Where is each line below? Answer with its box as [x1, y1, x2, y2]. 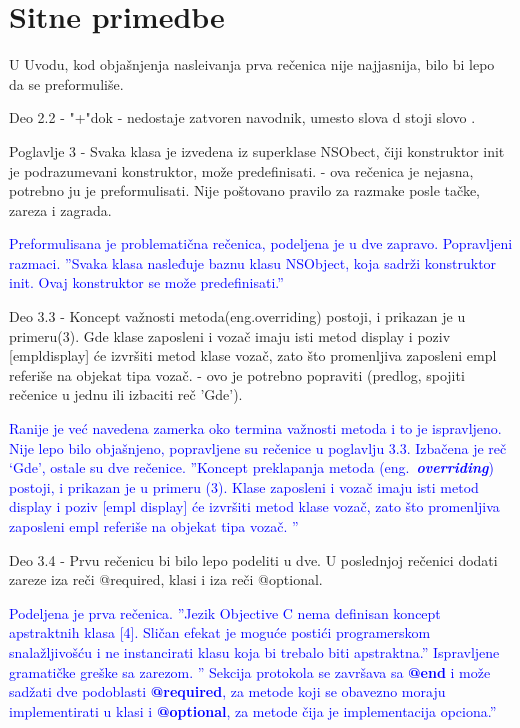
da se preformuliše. [9, 73, 124, 94]
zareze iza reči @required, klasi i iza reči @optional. [9, 569, 323, 590]
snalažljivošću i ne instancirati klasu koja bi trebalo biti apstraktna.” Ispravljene [9, 641, 500, 662]
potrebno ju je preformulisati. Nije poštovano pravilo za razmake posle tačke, [9, 180, 480, 201]
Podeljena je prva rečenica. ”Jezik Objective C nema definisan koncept [9, 602, 441, 623]
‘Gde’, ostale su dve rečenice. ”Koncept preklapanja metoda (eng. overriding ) [9, 457, 494, 478]
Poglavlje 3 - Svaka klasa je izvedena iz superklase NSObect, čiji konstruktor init [9, 140, 505, 161]
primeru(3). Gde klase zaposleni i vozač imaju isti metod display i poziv [9, 325, 451, 346]
